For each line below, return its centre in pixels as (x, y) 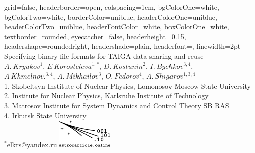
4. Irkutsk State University (45, 115)
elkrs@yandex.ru (32, 145)
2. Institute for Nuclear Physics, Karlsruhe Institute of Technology (106, 95)
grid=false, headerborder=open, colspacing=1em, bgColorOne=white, (112, 7)
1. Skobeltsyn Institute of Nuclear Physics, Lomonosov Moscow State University (127, 85)
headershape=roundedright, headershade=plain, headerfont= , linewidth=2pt (122, 46)
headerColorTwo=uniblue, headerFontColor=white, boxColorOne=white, (117, 26)
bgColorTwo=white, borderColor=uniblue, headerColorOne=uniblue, (111, 16)
